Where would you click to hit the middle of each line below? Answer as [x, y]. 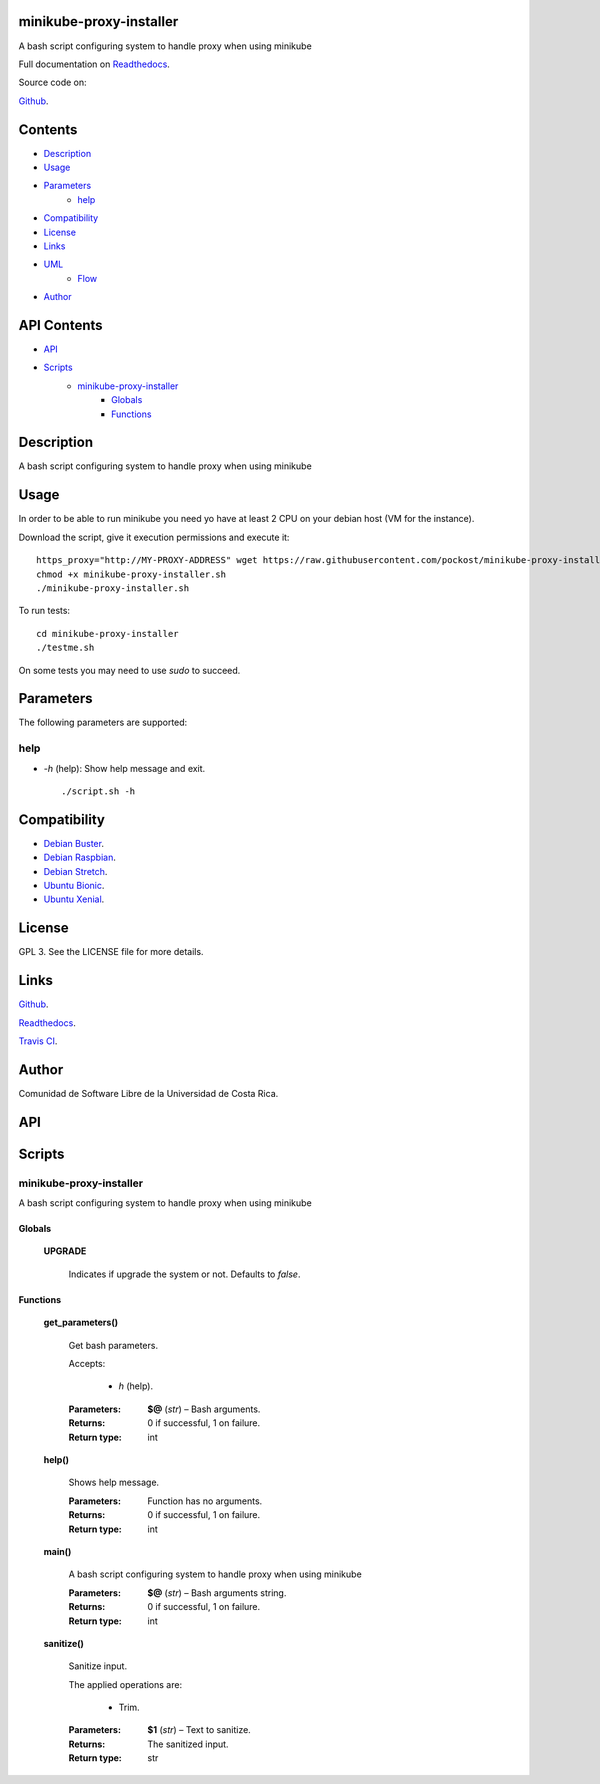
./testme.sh [65, 648]
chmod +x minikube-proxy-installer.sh [131, 574]
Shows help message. [114, 1482]
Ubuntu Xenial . [74, 899]
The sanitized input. [188, 1744]
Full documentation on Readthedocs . [94, 64]
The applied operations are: [125, 1684]
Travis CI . [38, 1041]
